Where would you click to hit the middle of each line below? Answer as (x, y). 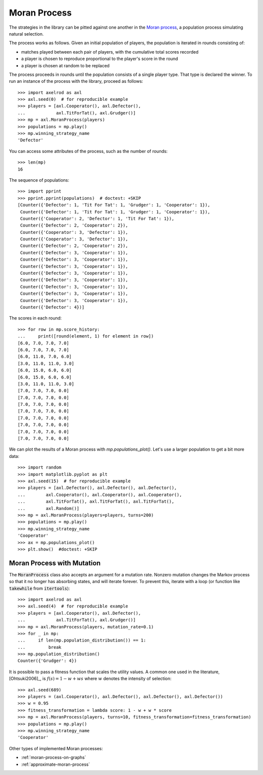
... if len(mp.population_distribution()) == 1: (82, 640)
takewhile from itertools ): (39, 588)
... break (40, 647)
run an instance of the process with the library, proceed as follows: (76, 81)
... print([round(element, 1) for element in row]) (86, 336)
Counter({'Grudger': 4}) (47, 661)
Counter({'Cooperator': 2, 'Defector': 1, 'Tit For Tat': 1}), (97, 218)
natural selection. (26, 34)
